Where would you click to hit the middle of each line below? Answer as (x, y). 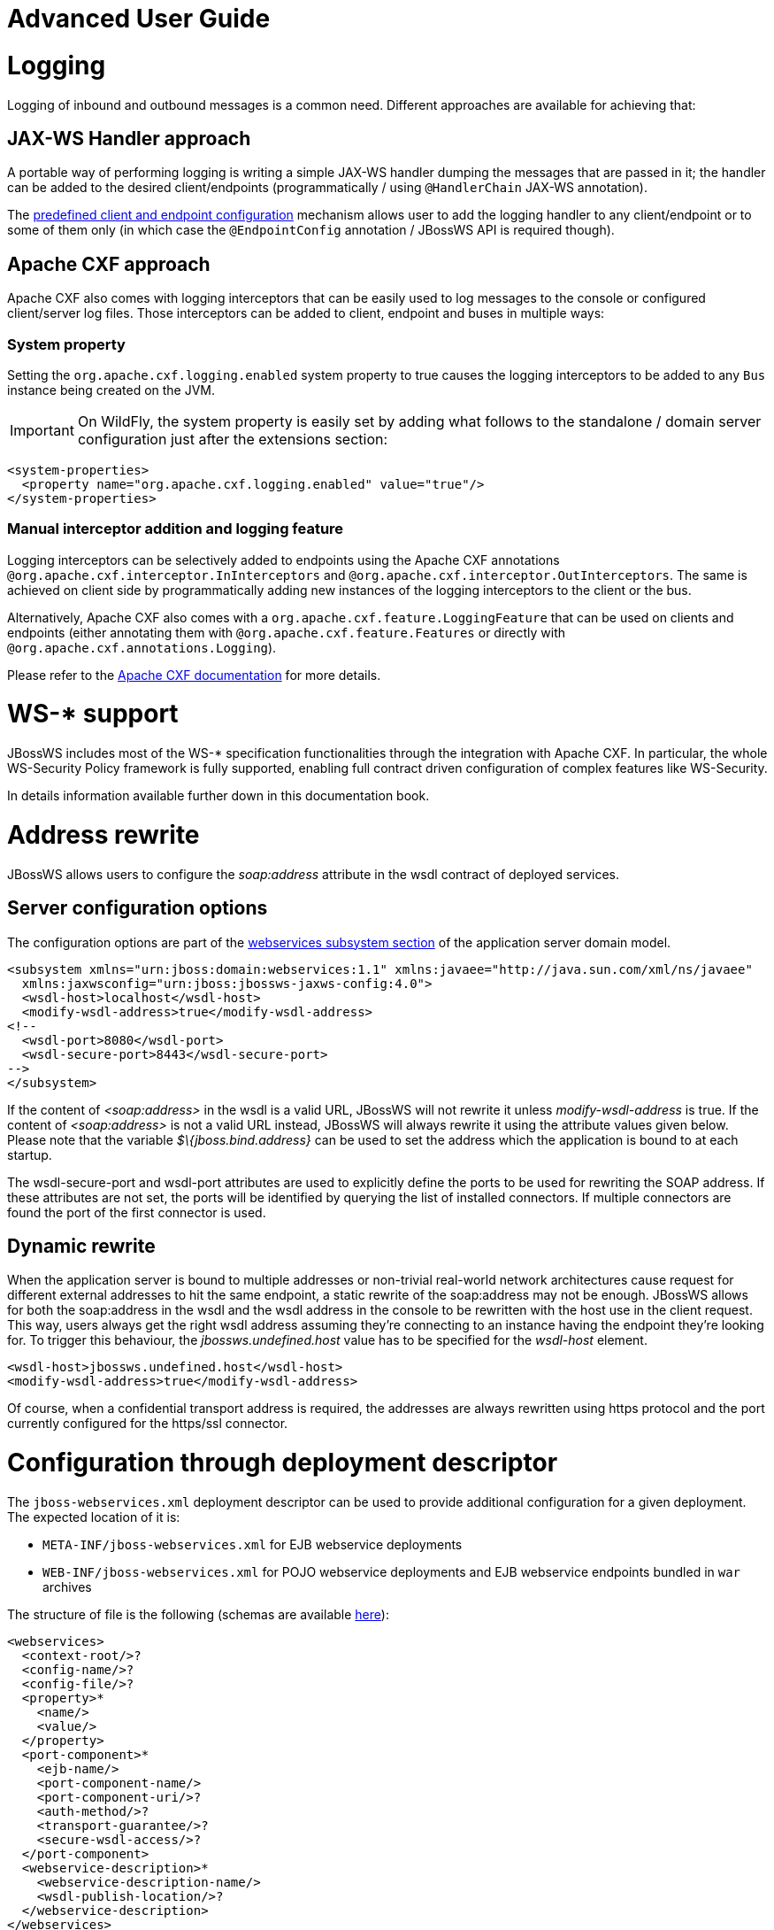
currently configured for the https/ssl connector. (148, 1424)
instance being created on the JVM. (111, 390)
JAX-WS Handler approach (129, 138)
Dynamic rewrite (81, 1246)
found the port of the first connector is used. (137, 1212)
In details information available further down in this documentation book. (218, 796)
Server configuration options (138, 908)
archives (67, 1586)
